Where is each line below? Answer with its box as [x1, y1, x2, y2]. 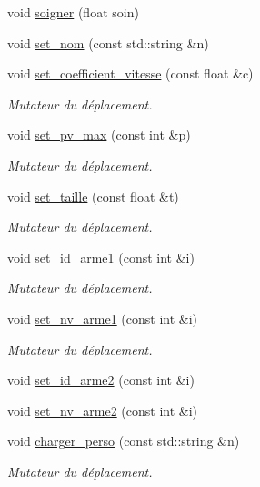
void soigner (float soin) [7, 3, 139, 21]
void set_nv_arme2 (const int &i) [7, 400, 198, 420]
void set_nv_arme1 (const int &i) [7, 308, 198, 327]
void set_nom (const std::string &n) [7, 33, 209, 52]
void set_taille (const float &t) [7, 186, 179, 205]
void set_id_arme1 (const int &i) [7, 247, 195, 266]
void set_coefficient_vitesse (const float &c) [7, 64, 254, 83]
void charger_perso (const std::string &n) [7, 431, 240, 451]
